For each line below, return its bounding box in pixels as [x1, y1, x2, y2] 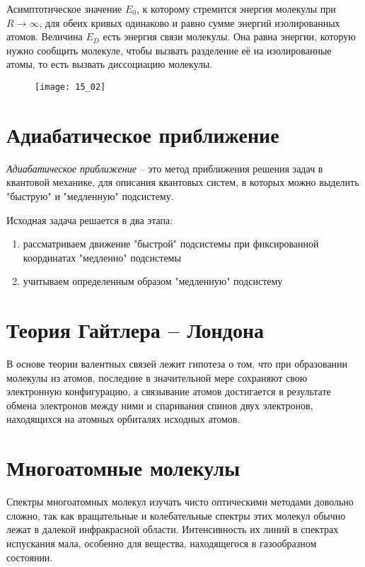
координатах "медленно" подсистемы [23, 250, 181, 264]
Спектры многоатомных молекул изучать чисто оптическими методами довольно [6, 494, 354, 509]
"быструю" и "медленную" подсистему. [6, 188, 174, 203]
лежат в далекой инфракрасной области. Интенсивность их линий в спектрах [6, 522, 339, 537]
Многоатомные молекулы [6, 453, 241, 482]
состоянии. [6, 549, 53, 564]
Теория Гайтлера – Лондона [6, 315, 265, 344]
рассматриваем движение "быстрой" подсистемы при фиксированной [23, 236, 319, 251]
